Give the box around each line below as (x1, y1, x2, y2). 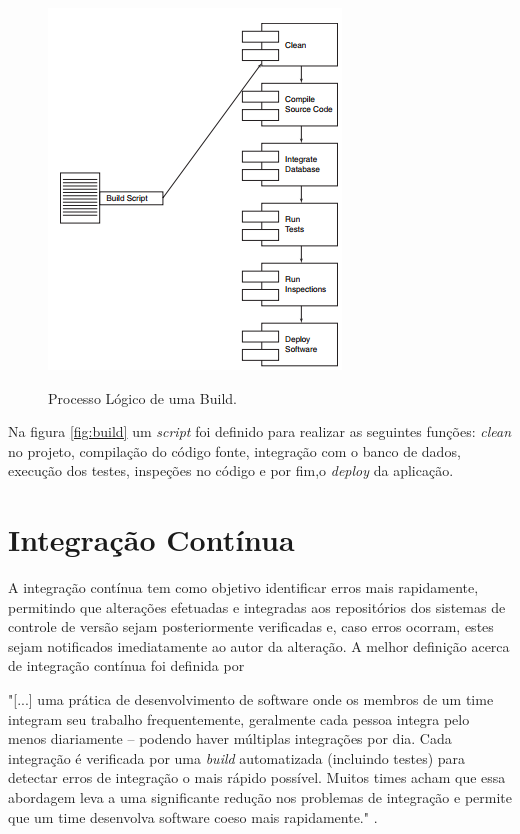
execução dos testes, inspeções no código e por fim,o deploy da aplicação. (8, 460, 454, 481)
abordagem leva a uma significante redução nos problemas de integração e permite (8, 787, 512, 808)
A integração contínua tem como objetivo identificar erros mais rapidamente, (8, 577, 479, 598)
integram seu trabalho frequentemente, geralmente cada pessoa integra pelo (8, 708, 470, 729)
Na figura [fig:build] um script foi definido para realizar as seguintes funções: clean (8, 421, 512, 442)
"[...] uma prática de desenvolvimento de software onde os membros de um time (8, 689, 494, 710)
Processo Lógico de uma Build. (48, 387, 237, 408)
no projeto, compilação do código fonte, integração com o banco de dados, (8, 440, 461, 461)
